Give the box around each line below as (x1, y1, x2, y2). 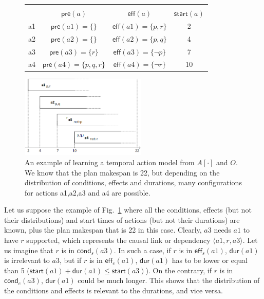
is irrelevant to (4, 255, 50, 266)
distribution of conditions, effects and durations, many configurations (25, 177, 242, 188)
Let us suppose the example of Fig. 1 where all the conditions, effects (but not (4, 204, 252, 215)
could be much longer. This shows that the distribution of (78, 275, 260, 286)
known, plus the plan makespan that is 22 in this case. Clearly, (4, 224, 202, 235)
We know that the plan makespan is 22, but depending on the (25, 167, 220, 178)
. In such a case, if (114, 244, 171, 255)
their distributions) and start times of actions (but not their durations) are (4, 214, 240, 225)
